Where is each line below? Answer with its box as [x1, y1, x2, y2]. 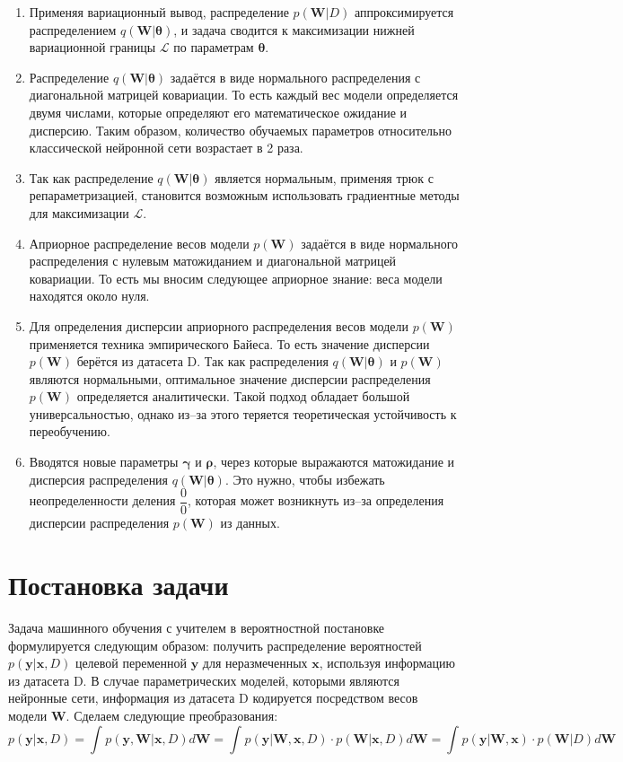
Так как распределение [29, 168, 154, 187]
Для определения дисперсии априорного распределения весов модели [29, 316, 408, 335]
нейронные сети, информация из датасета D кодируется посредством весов [8, 688, 418, 707]
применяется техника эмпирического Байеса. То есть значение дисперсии [29, 334, 430, 353]
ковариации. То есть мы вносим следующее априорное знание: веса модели [29, 268, 443, 287]
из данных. [220, 513, 280, 532]
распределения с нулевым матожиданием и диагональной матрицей [29, 251, 397, 270]
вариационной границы [29, 38, 156, 57]
